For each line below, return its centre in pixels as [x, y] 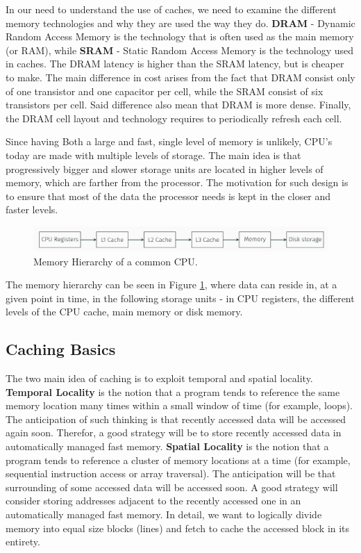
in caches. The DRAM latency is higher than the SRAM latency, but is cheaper [175, 64]
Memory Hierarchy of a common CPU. [116, 261]
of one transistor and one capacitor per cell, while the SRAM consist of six [165, 91]
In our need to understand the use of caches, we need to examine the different [171, 9]
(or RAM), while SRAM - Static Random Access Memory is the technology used [180, 50]
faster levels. [32, 209]
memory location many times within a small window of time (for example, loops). [179, 405]
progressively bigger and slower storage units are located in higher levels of [165, 168]
